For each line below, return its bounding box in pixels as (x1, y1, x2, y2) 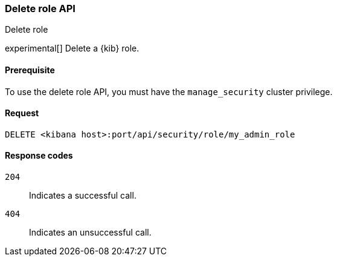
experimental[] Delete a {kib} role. (5, 43, 140, 54)
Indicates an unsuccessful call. (29, 227, 152, 238)
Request (5, 108, 39, 119)
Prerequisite (5, 64, 55, 75)
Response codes (5, 150, 73, 161)
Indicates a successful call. (29, 190, 136, 201)
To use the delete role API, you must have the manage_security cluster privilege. (5, 86, 333, 97)
